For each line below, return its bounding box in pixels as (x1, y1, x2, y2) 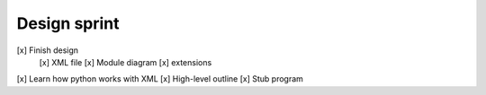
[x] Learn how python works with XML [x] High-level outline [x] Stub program (16, 73, 303, 84)
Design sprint (16, 13, 121, 33)
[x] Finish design (16, 45, 79, 56)
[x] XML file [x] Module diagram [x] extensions (39, 56, 212, 67)
